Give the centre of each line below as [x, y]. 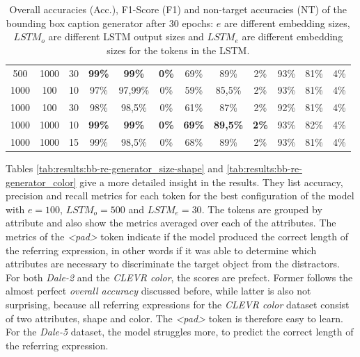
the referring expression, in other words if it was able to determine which [161, 250]
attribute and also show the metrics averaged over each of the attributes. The [171, 223]
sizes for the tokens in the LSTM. [178, 50]
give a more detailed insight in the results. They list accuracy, [211, 182]
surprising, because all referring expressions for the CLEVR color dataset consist [178, 305]
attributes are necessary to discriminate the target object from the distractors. [173, 264]
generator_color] [41, 182]
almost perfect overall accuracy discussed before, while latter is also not [158, 291]
